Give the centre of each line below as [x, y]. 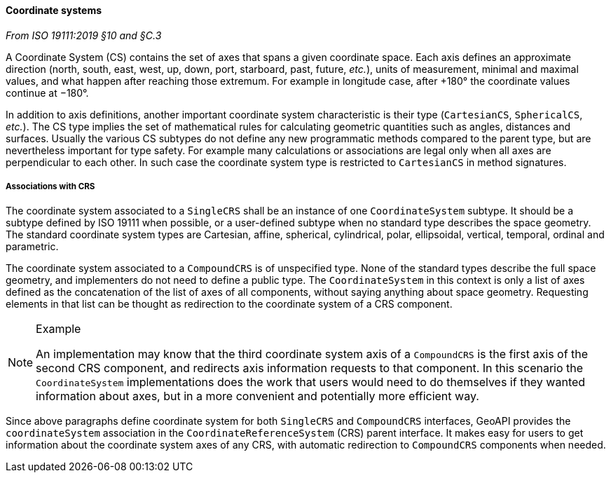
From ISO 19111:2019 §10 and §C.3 [84, 35]
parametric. [32, 247]
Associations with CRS [50, 186]
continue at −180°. [47, 93]
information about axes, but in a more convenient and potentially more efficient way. [258, 396]
